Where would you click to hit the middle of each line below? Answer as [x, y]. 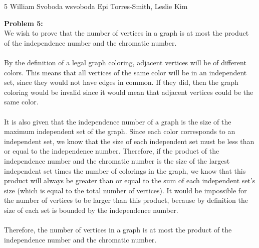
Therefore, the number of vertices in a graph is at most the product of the [118, 230]
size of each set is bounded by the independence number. [91, 210]
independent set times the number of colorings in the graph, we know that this [125, 170]
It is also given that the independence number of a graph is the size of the [118, 121]
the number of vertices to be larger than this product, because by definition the [126, 200]
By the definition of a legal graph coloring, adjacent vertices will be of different [125, 62]
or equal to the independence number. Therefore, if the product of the [112, 151]
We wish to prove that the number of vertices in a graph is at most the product [126, 33]
